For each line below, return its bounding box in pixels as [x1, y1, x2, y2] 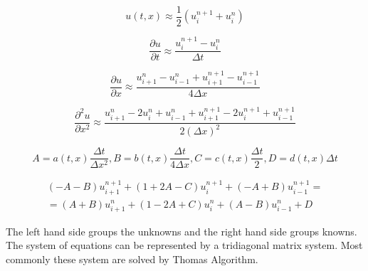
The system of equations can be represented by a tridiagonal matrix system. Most [6, 238, 363, 253]
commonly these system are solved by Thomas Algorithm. [6, 251, 258, 266]
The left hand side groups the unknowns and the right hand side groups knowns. [6, 223, 357, 238]
